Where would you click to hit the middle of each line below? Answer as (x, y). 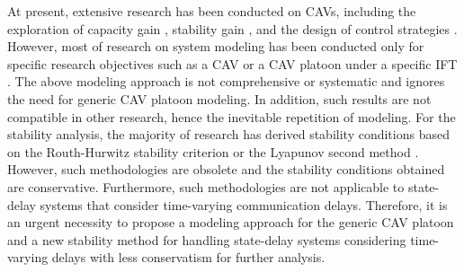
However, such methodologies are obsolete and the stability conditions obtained (226, 169)
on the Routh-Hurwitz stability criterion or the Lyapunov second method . (213, 151)
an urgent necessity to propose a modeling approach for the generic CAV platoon (231, 222)
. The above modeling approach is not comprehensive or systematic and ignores (226, 81)
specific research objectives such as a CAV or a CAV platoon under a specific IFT (232, 63)
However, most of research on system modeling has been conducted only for (216, 46)
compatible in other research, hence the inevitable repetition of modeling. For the (232, 116)
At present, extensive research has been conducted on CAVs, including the (212, 11)
